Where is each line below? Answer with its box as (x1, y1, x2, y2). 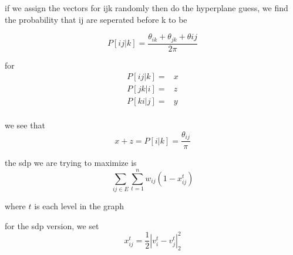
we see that (5, 119, 45, 131)
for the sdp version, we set (5, 219, 99, 232)
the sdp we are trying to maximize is (5, 157, 137, 169)
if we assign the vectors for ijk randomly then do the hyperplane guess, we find (5, 2, 288, 13)
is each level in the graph (34, 200, 124, 212)
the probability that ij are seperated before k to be (5, 13, 187, 25)
